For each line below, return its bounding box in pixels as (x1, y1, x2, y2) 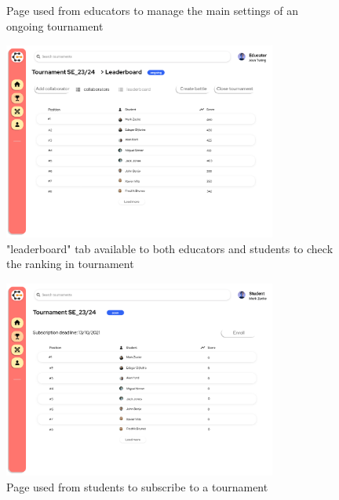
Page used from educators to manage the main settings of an (6, 2, 298, 18)
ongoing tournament (6, 17, 104, 34)
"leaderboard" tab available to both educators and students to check (6, 240, 334, 256)
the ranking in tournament (6, 255, 134, 272)
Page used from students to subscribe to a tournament (6, 478, 268, 495)
